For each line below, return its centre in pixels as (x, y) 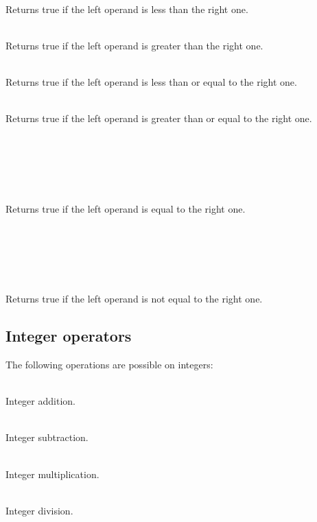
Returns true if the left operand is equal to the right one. (126, 208)
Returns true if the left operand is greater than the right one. (134, 45)
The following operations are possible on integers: (109, 365)
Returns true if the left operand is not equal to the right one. (134, 299)
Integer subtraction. (47, 437)
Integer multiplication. (52, 474)
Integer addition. (40, 401)
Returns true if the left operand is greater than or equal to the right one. (159, 118)
